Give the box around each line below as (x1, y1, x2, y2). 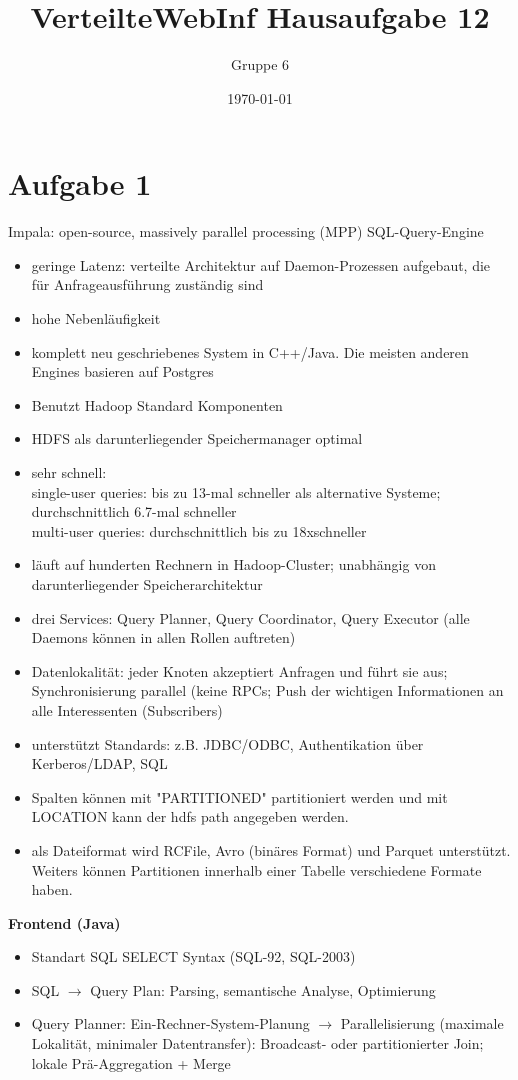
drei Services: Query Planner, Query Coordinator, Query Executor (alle (31, 607, 470, 628)
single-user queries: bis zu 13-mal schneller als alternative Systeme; (31, 481, 441, 502)
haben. (31, 879, 73, 900)
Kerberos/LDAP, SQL (31, 753, 168, 774)
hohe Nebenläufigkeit (31, 308, 161, 329)
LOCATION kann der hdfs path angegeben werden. (31, 806, 349, 827)
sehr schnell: (31, 462, 107, 482)
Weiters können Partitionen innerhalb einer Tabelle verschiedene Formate (31, 859, 482, 880)
